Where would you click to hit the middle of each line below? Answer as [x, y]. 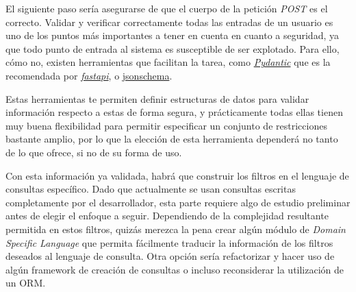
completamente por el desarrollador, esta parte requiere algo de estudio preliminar [178, 202]
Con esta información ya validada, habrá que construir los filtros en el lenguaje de [177, 175]
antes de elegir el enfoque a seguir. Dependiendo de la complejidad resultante [167, 216]
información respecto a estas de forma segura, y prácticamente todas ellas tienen [174, 112]
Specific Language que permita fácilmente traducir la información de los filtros [169, 242]
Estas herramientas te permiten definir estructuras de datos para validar [157, 98]
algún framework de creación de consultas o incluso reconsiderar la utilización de [175, 269]
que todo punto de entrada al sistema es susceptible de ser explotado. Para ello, [173, 48]
